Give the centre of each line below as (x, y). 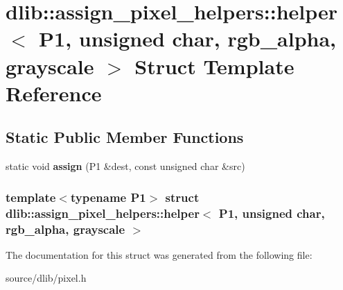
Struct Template (214, 66)
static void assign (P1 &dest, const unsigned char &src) (125, 166)
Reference (54, 93)
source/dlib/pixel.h (46, 278)
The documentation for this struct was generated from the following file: (159, 254)
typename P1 (108, 197)
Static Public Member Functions (125, 137)
